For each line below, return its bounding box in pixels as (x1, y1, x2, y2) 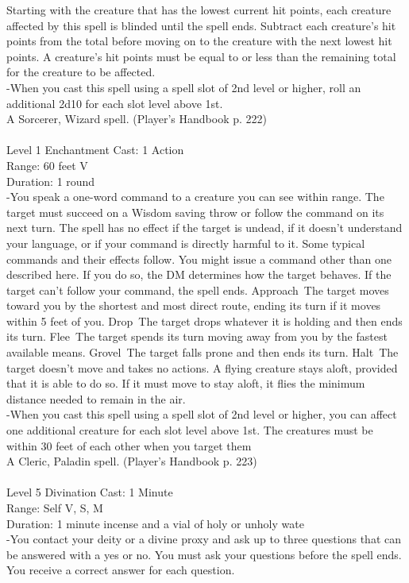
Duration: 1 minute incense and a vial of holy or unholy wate (6, 515, 304, 531)
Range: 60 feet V (6, 156, 88, 173)
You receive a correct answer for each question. (6, 562, 235, 578)
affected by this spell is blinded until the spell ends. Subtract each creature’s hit (6, 17, 396, 33)
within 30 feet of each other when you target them (6, 437, 252, 454)
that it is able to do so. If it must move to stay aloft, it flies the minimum (6, 375, 365, 392)
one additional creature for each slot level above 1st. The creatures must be (6, 422, 373, 438)
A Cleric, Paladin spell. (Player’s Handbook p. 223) (6, 453, 257, 469)
